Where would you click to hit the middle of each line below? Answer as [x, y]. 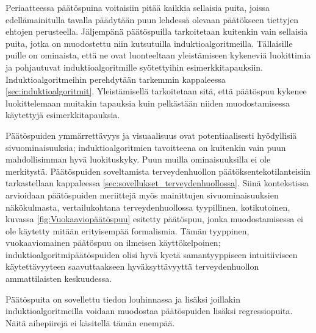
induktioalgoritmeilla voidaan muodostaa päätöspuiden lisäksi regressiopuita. [149, 311]
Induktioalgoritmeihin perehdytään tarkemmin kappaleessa [116, 79]
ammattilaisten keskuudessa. [59, 279]
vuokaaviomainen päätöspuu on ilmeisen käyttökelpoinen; [113, 243]
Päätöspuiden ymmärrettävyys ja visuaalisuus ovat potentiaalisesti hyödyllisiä [151, 135]
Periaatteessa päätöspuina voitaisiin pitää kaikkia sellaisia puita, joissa [138, 7]
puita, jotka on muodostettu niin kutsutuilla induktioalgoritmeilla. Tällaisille [149, 43]
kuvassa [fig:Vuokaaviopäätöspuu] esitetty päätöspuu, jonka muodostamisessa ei [155, 219]
